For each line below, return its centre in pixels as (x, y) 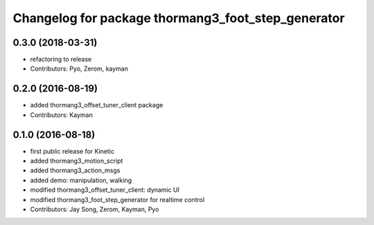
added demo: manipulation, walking (81, 180)
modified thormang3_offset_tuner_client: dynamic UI (105, 190)
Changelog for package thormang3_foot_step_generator (179, 18)
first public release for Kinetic (72, 151)
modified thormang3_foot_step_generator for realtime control (117, 199)
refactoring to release (61, 60)
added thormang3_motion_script (77, 161)
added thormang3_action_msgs (75, 170)
